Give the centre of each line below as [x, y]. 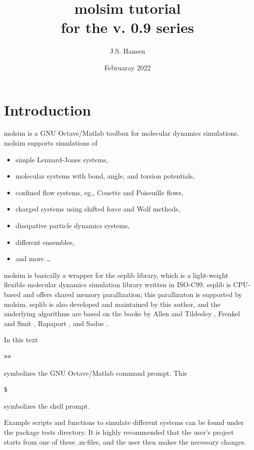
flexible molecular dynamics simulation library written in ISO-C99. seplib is [117, 285]
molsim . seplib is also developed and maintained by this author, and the [112, 304]
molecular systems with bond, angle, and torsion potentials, [105, 176]
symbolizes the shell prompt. [47, 405]
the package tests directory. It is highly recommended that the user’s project [119, 432]
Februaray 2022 [127, 67]
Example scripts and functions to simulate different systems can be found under [124, 422]
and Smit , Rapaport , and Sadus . [56, 323]
